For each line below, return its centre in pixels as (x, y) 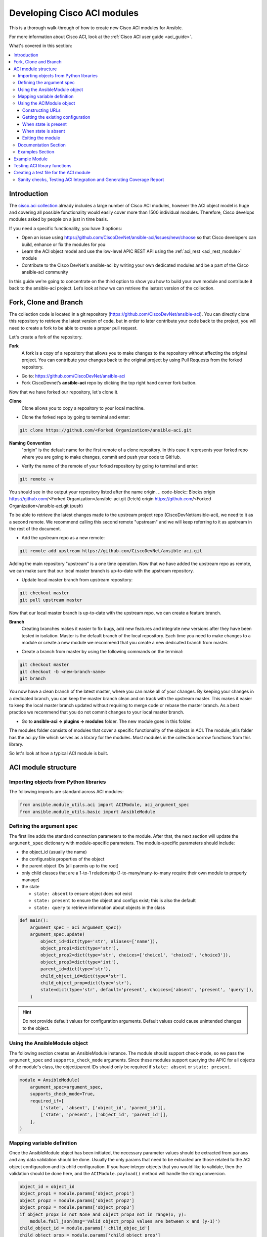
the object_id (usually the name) (54, 852)
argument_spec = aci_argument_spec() (76, 927)
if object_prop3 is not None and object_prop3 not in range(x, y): (103, 1214)
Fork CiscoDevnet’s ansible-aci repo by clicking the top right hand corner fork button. (109, 383)
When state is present (44, 124)
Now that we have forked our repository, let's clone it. (64, 392)
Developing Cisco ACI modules (74, 13)
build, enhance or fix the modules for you (64, 244)
